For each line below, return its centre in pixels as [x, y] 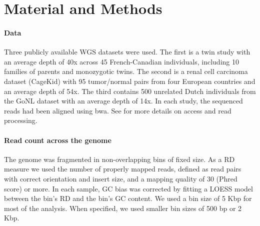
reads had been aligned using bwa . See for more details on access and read [118, 110]
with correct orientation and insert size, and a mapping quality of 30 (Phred [121, 178]
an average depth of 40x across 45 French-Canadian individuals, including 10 [121, 61]
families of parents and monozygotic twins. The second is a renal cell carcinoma [126, 71]
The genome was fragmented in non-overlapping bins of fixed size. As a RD [119, 159]
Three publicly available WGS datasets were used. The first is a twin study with [127, 52]
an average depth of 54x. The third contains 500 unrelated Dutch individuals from [130, 91]
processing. [21, 120]
